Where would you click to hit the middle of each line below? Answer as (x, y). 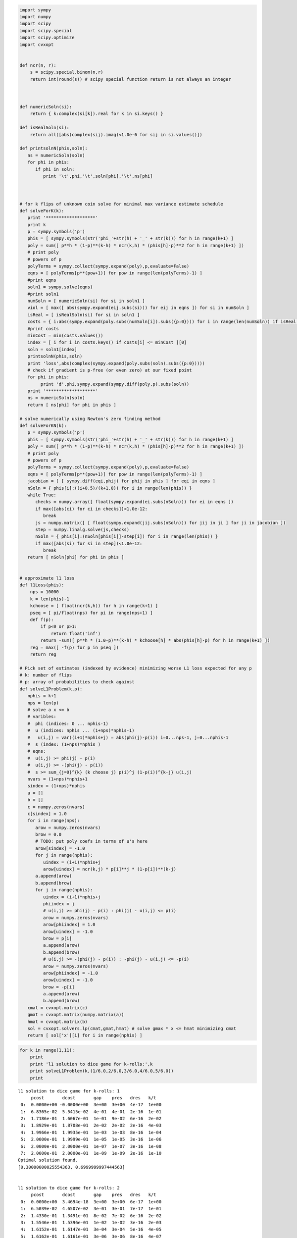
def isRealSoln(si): (44, 128)
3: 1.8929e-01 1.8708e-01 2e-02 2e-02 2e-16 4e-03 (91, 1126)
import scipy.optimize (47, 38)
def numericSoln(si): (46, 107)
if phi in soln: (55, 169)
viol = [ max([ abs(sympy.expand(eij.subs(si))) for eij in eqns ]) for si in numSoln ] (138, 308)
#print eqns (42, 280)
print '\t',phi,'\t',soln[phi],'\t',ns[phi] (98, 176)
